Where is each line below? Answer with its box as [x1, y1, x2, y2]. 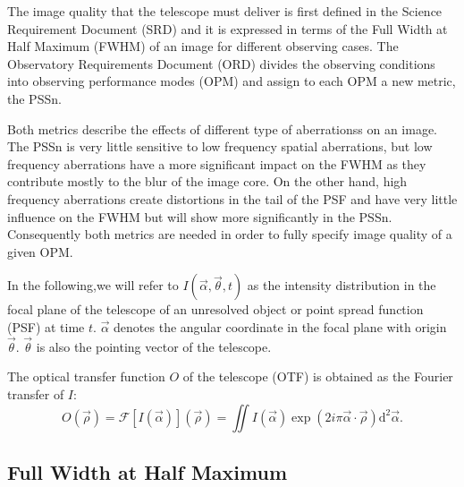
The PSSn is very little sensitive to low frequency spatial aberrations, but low [7, 137, 433, 156]
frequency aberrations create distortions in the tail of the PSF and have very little [7, 189, 458, 208]
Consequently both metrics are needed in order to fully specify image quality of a [7, 225, 452, 243]
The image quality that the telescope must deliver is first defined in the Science [7, 2, 443, 20]
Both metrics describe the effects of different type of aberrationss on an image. [7, 119, 437, 138]
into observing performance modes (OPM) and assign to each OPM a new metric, [7, 72, 456, 90]
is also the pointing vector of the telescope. [36, 337, 272, 355]
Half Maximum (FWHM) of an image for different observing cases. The [7, 37, 399, 56]
